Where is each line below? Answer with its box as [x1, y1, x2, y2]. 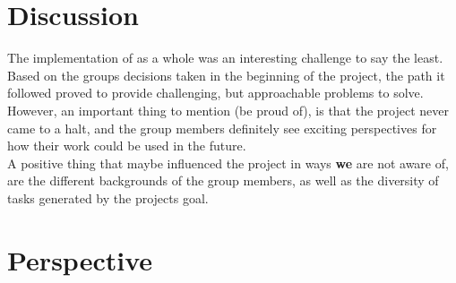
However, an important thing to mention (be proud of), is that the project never [7, 100, 450, 119]
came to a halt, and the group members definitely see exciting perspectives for [7, 118, 437, 137]
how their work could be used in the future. [7, 136, 246, 155]
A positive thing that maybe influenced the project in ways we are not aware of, [7, 153, 449, 172]
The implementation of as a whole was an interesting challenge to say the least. [7, 48, 443, 67]
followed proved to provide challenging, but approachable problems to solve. [7, 83, 424, 102]
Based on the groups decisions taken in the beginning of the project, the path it [7, 65, 445, 84]
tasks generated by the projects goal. [7, 188, 209, 207]
